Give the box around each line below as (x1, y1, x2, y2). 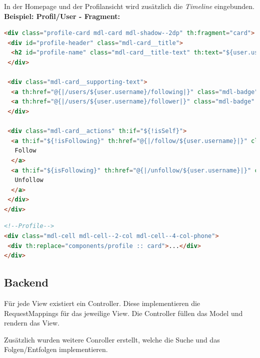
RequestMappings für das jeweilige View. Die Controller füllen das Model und (4, 307, 243, 318)
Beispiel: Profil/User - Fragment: (4, 10, 120, 21)
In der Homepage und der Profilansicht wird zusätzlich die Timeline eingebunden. (4, 1, 255, 11)
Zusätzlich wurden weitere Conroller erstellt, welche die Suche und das (4, 334, 220, 344)
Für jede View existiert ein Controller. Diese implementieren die (4, 298, 200, 308)
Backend (4, 274, 48, 290)
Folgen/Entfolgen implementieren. (4, 344, 108, 354)
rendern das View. (4, 317, 59, 328)
